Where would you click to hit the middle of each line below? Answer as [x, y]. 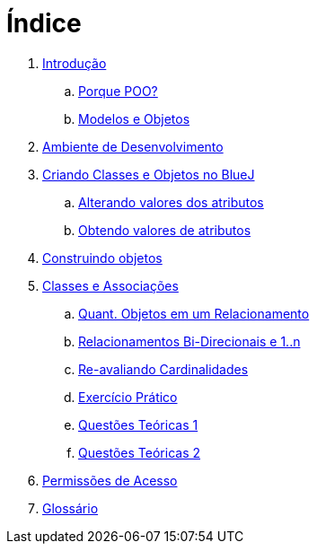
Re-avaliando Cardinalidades [163, 369]
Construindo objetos [102, 258]
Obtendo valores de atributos [165, 230]
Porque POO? [118, 91]
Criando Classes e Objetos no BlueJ [149, 174]
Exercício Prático [128, 397]
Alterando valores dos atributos [171, 202]
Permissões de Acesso [110, 480]
